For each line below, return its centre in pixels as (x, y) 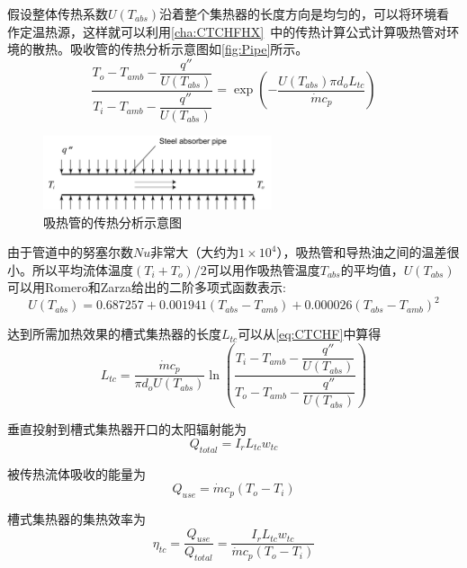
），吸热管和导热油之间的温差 (362, 252)
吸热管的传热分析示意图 (112, 222)
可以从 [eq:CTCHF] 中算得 (310, 334)
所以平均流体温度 (82, 269)
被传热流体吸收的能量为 (76, 473)
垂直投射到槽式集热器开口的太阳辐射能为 (127, 429)
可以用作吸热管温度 (263, 269)
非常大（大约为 (195, 252)
